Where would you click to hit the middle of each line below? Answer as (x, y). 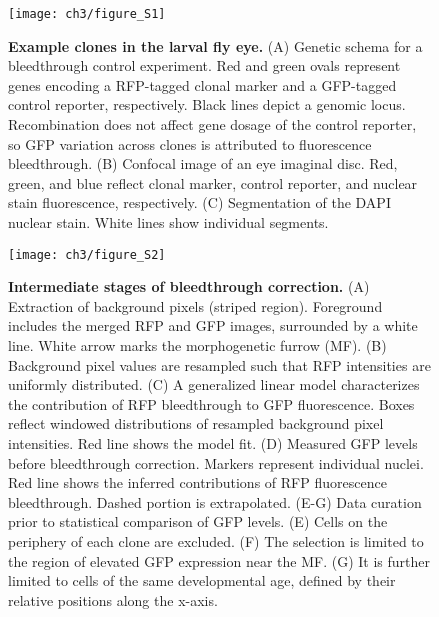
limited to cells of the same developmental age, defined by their (202, 580)
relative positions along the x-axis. (113, 599)
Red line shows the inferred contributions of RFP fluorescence (197, 482)
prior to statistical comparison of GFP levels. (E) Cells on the (198, 521)
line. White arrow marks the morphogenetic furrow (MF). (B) (197, 345)
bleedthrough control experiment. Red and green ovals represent (204, 65)
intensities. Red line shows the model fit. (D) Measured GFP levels (213, 443)
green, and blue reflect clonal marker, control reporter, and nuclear (213, 182)
